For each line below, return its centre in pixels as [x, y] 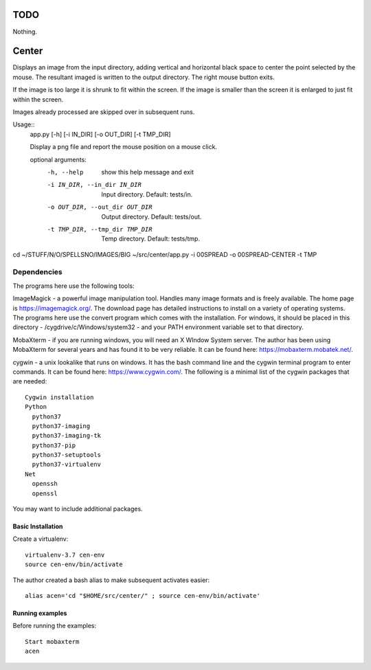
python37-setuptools [67, 455]
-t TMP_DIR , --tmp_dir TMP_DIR [100, 229]
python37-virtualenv [67, 465]
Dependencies [38, 272]
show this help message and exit [147, 172]
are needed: [30, 381]
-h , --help [65, 172]
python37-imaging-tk [67, 436]
